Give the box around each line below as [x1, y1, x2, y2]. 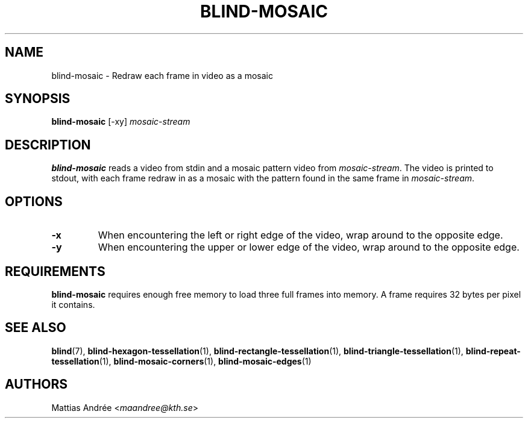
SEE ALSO [5, 320, 66, 336]
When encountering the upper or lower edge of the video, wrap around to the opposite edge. [98, 241, 520, 254]
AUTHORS [5, 377, 68, 392]
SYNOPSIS [5, 91, 71, 107]
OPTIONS [5, 193, 63, 209]
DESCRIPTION [5, 137, 91, 152]
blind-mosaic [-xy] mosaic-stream [51, 116, 190, 127]
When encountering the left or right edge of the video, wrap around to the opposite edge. [98, 229, 503, 242]
